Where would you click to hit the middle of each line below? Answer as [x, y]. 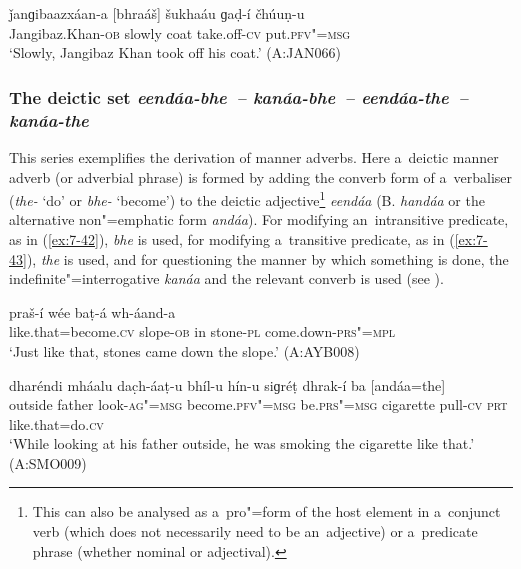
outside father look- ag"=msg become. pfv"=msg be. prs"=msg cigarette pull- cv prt [258, 404]
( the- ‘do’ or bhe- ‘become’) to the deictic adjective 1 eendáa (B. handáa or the [247, 198]
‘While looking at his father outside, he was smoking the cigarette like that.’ [242, 443]
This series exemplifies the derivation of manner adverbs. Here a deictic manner [254, 156]
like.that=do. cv [56, 423]
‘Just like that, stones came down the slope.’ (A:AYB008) [184, 350]
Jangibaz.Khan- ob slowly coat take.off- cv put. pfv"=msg [180, 32]
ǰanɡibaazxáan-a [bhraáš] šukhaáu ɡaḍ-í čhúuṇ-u [157, 13]
